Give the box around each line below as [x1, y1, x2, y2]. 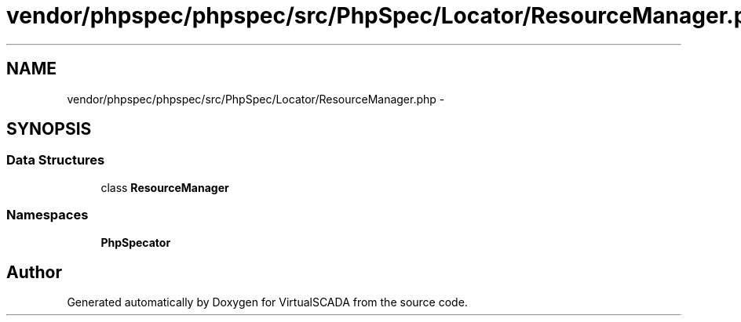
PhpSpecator [100, 235, 171, 249]
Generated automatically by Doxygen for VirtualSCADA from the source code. [67, 295, 468, 309]
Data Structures [6, 152, 105, 168]
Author [6, 262, 62, 282]
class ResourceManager [100, 180, 229, 194]
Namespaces [6, 207, 89, 223]
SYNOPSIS [6, 119, 92, 139]
